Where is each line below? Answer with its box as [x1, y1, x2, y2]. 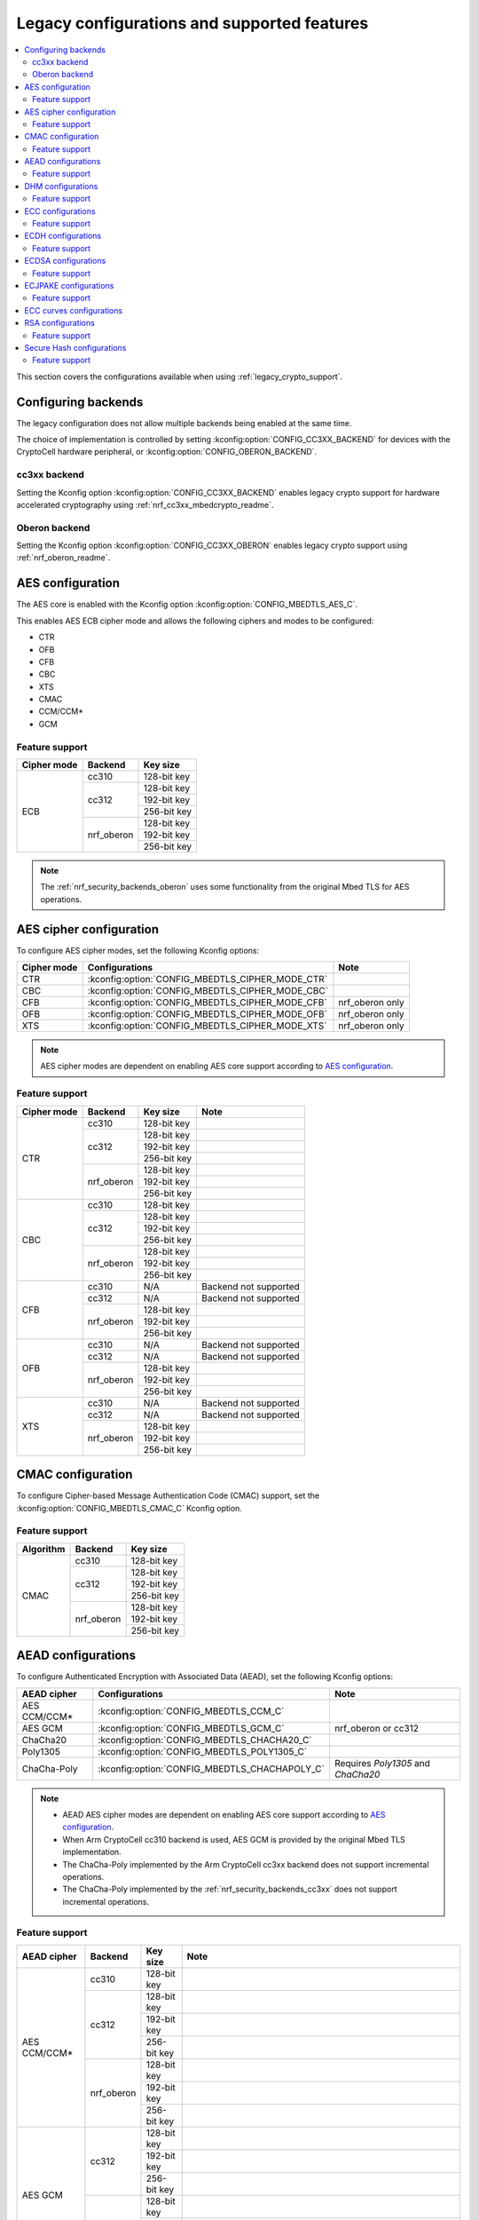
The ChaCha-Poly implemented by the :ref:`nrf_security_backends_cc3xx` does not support [62, 1883, 397, 1895]
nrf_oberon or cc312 [334, 1722, 419, 1734]
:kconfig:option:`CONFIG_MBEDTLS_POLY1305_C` [98, 1745, 308, 1757]
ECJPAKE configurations [24, 280, 114, 290]
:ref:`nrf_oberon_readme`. [16, 552, 111, 563]
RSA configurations [24, 318, 95, 329]
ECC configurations [24, 205, 97, 217]
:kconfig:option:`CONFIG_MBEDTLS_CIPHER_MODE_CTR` [87, 973, 328, 986]
